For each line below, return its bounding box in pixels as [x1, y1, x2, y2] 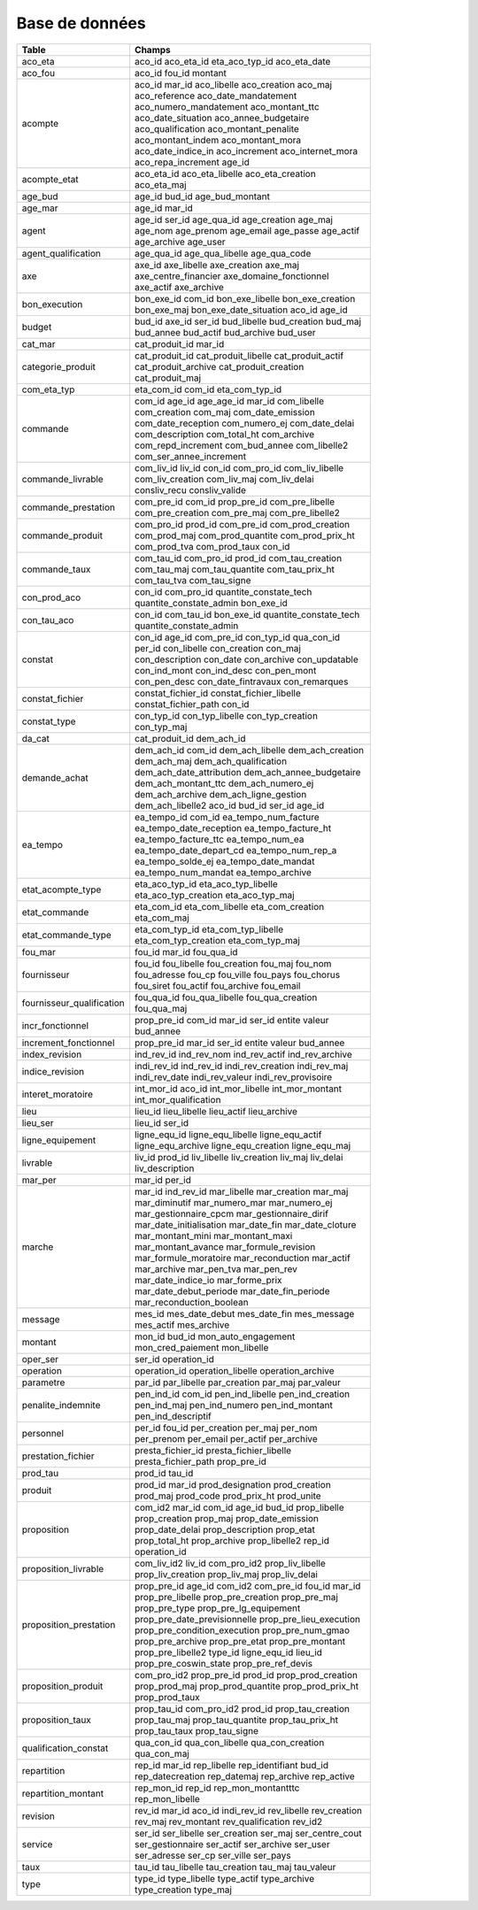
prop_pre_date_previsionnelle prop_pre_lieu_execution [134, 1613, 360, 1625]
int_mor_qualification [134, 1093, 221, 1105]
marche [21, 1240, 54, 1252]
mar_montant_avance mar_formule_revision [134, 1240, 316, 1252]
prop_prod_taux [134, 1691, 201, 1703]
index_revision [21, 1048, 82, 1060]
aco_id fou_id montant [134, 66, 227, 79]
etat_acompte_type [21, 883, 102, 896]
